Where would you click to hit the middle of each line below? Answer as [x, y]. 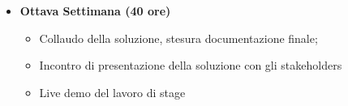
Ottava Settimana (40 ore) [95, 11]
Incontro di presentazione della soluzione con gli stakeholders [191, 65]
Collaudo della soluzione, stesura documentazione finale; [178, 38]
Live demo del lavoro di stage [112, 92]
